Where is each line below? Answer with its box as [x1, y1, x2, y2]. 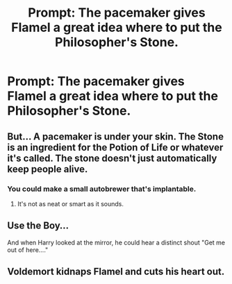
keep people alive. [7, 163, 88, 175]
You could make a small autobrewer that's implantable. [7, 184, 197, 194]
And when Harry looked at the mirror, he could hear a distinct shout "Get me [7, 238, 226, 247]
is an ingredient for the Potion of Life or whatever [7, 141, 224, 153]
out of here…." [7, 245, 49, 254]
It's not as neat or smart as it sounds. [17, 199, 124, 208]
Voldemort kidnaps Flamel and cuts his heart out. [7, 266, 225, 278]
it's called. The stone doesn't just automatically [7, 152, 217, 164]
